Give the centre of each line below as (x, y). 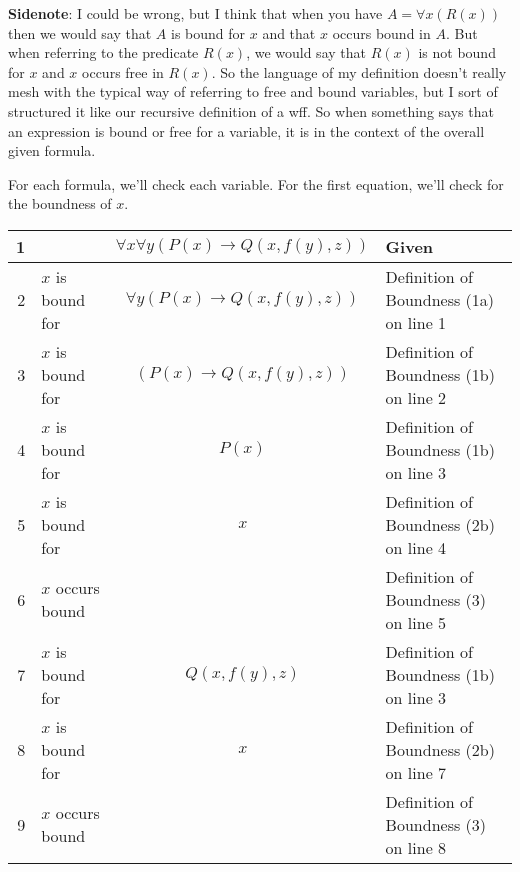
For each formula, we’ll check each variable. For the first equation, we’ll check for (256, 183)
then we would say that (80, 32)
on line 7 (416, 772)
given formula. (52, 150)
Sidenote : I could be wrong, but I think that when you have (195, 13)
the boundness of (60, 203)
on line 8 (416, 847)
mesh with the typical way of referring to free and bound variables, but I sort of (253, 91)
